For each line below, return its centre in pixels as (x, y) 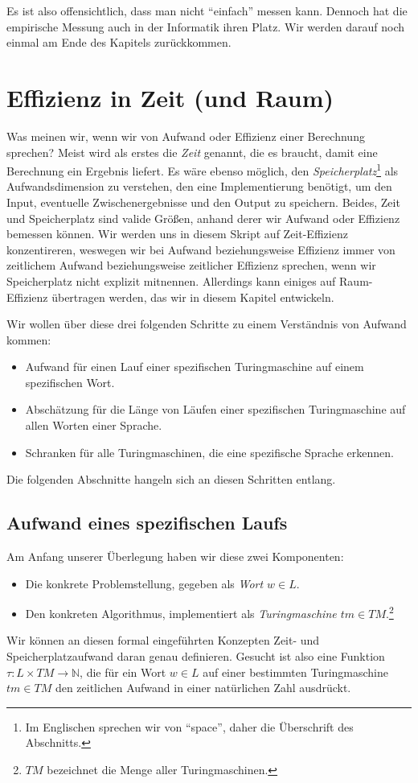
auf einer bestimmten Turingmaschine (295, 672)
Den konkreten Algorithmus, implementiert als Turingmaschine (181, 613)
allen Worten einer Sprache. (94, 425)
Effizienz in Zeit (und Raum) (170, 97)
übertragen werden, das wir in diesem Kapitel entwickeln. (193, 297)
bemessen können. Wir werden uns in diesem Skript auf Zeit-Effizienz (177, 234)
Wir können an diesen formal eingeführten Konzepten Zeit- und (163, 640)
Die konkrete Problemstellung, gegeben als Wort (144, 583)
